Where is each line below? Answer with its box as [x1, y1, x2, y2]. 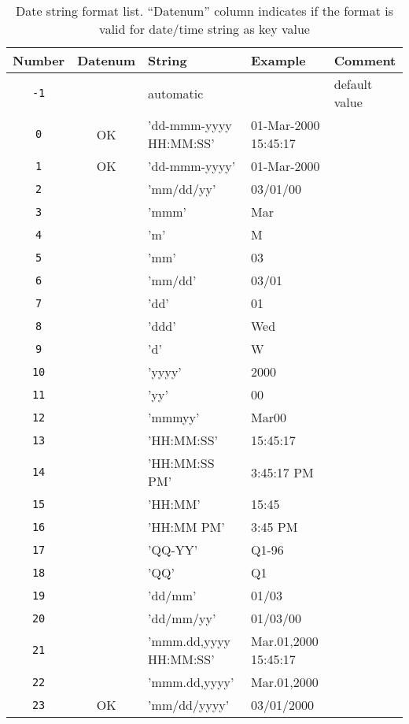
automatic [148, 84, 204, 102]
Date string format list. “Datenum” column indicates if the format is [15, 2, 394, 20]
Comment [333, 51, 396, 69]
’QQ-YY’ [148, 540, 198, 559]
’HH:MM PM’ [148, 518, 225, 536]
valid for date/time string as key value [99, 20, 310, 38]
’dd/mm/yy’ [148, 609, 216, 627]
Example [250, 51, 306, 69]
